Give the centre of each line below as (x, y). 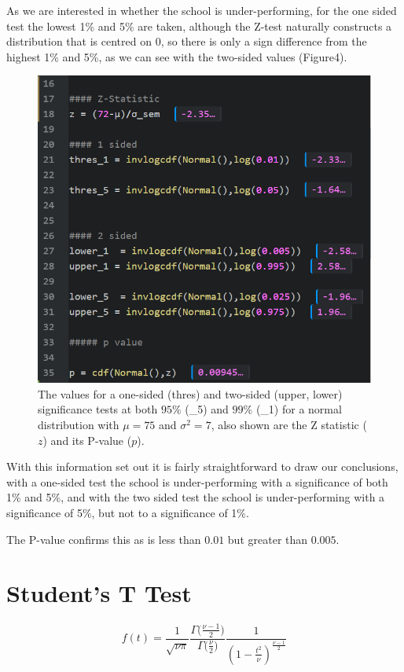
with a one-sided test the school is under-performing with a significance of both (197, 481)
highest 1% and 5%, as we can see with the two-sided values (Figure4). (177, 56)
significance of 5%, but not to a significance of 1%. (128, 513)
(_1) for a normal (299, 409)
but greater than (268, 539)
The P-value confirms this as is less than (104, 539)
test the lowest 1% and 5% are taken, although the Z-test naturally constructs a (199, 26)
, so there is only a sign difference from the (264, 41)
